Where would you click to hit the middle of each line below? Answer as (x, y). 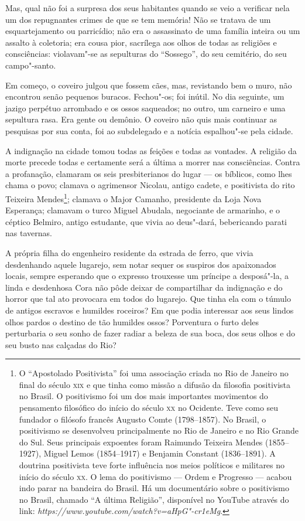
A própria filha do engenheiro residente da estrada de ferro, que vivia (129, 252)
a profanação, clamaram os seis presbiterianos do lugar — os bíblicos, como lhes (149, 173)
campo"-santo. (31, 65)
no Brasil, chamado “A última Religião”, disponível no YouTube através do (154, 499)
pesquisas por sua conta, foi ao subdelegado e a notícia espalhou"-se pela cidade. (149, 130)
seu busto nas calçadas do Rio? (61, 344)
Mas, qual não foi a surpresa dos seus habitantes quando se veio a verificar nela (148, 8)
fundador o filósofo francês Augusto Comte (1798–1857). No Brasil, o (143, 419)
